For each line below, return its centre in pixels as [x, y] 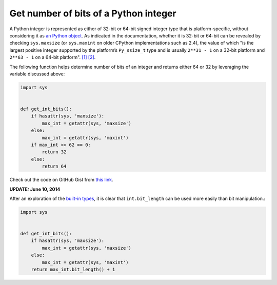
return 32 [54, 152]
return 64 [54, 166]
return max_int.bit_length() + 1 [73, 270]
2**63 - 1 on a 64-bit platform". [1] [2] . [53, 57]
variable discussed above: [37, 74]
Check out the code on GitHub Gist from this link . [61, 180]
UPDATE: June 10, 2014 [35, 189]
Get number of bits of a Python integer [93, 13]
